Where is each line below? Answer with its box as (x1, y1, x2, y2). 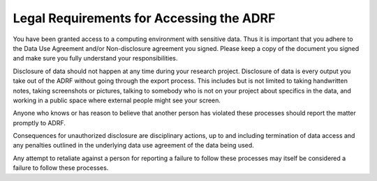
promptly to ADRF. (13, 118, 66, 127)
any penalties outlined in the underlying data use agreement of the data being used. (13, 141, 254, 150)
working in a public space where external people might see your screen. (13, 96, 221, 104)
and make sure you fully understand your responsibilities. (13, 54, 178, 63)
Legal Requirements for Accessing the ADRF (13, 10, 276, 26)
